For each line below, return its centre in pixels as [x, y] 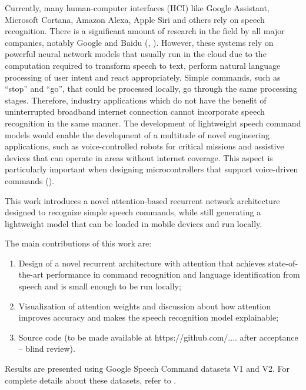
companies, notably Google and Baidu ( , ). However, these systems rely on [139, 42]
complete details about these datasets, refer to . [91, 380]
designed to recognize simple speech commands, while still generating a [133, 212]
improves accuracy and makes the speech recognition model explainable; [149, 317]
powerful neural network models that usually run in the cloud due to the [136, 54]
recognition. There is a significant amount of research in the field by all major [145, 31]
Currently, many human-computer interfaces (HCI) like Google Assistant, [137, 8]
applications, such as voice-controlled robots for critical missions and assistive [144, 146]
